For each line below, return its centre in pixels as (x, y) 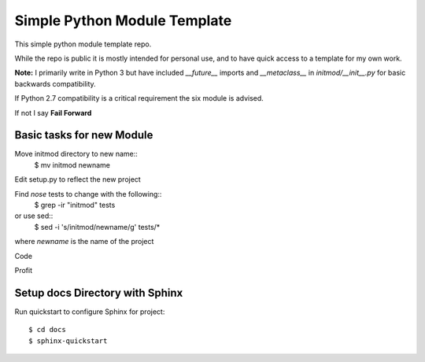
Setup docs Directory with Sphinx (99, 292)
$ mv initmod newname (72, 164)
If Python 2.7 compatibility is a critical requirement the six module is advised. (139, 98)
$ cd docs (47, 330)
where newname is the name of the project (84, 242)
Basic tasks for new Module (84, 135)
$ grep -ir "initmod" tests (75, 205)
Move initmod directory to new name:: (76, 154)
